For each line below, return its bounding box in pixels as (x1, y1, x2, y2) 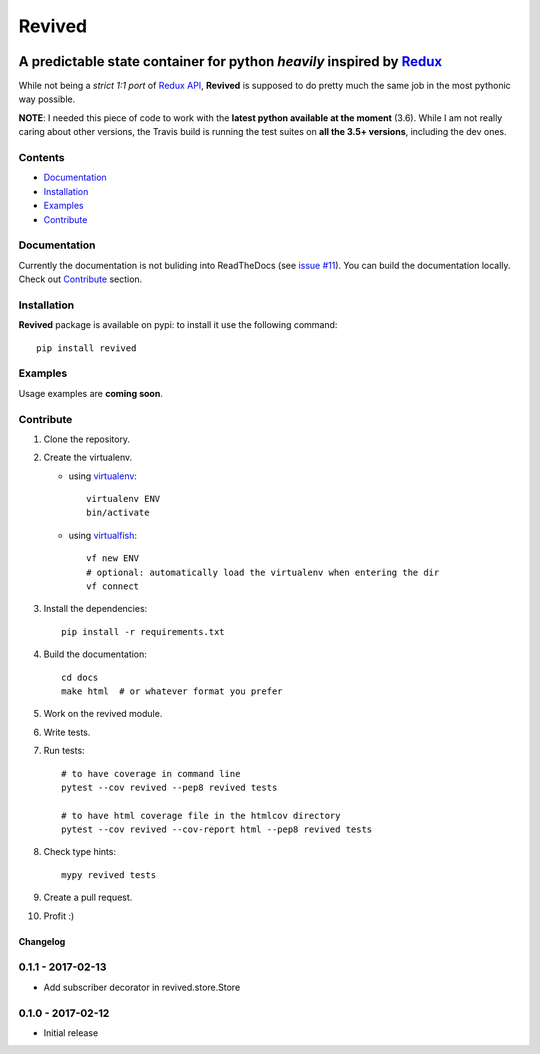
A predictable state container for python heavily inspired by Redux (18, 53, 443, 70)
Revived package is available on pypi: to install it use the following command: (18, 319, 338, 331)
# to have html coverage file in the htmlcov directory (61, 810, 341, 821)
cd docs (61, 671, 99, 683)
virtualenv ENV (86, 493, 161, 505)
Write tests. (43, 726, 91, 738)
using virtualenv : (68, 470, 137, 482)
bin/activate (86, 507, 150, 519)
